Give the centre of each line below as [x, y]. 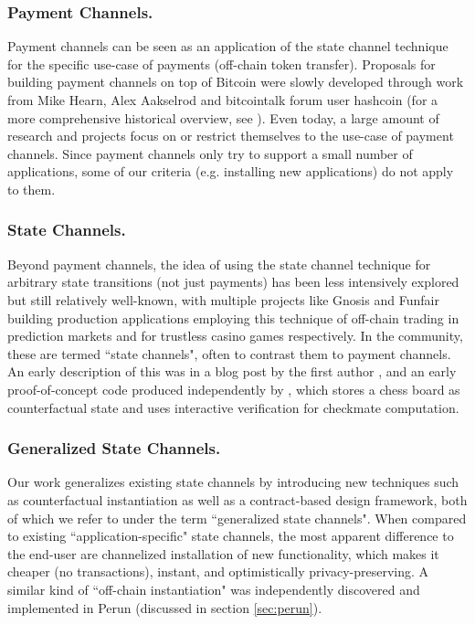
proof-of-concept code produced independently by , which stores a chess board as [234, 389]
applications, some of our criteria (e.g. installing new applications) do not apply [231, 171]
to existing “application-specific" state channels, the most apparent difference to [231, 536]
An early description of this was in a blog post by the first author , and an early [232, 371]
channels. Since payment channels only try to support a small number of [210, 153]
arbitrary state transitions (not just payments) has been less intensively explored [233, 282]
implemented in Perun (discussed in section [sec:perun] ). [165, 607]
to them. [32, 189]
